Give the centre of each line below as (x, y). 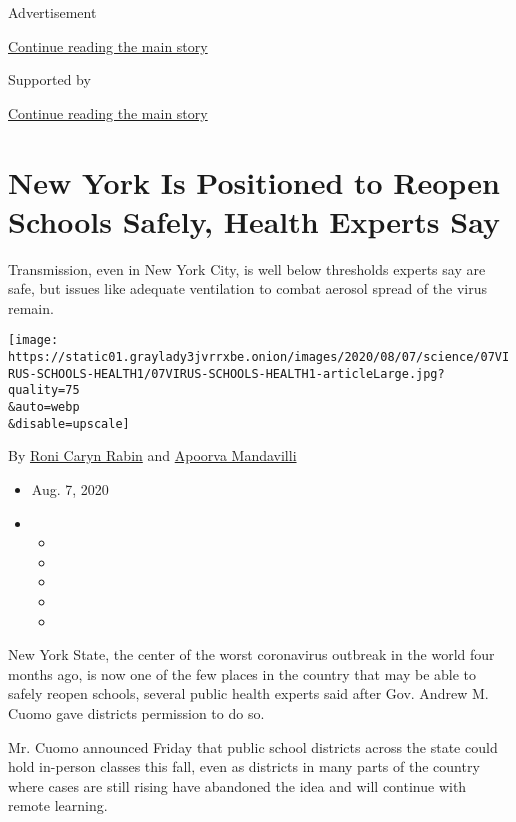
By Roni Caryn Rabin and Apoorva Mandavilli (152, 455)
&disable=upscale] (69, 423)
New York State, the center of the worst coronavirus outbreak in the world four (251, 654)
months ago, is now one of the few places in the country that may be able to (242, 673)
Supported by (49, 79)
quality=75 (44, 390)
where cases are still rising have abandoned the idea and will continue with (237, 785)
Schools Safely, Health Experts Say (254, 220)
